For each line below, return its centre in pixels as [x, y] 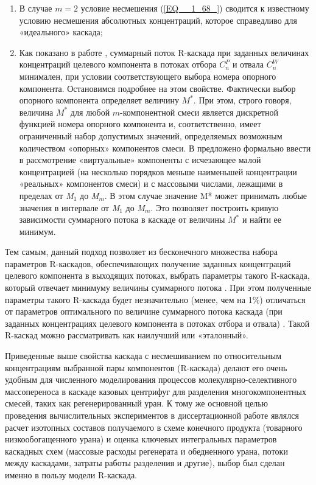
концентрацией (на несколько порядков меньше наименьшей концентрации [158, 171]
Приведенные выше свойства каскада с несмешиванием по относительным [143, 356]
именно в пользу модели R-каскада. [71, 474]
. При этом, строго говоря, [242, 100]
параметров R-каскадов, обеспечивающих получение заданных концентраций [148, 263]
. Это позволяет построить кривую [215, 207]
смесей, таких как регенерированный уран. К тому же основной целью [137, 403]
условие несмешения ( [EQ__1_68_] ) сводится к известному [195, 8]
